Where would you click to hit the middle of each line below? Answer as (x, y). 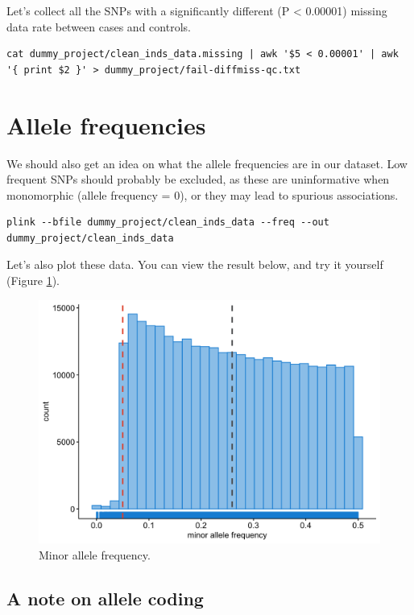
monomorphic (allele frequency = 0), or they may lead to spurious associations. (203, 194)
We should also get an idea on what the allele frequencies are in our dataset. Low (207, 163)
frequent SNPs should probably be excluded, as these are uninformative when (198, 179)
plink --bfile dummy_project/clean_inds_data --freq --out (168, 223)
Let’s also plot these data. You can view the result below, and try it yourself (195, 264)
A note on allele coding (105, 598)
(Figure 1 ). (33, 281)
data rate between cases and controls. (99, 26)
